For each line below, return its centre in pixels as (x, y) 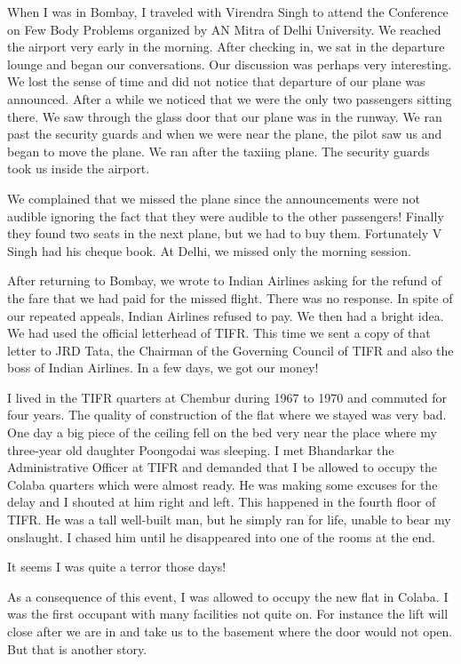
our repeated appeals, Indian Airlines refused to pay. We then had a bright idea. (226, 315)
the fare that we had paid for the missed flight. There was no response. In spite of (230, 297)
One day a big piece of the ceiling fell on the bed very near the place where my (222, 432)
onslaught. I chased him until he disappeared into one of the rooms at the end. (221, 536)
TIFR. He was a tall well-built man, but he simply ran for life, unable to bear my (229, 520)
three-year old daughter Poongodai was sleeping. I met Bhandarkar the (201, 449)
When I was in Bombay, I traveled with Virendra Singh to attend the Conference (228, 12)
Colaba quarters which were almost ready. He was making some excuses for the (223, 484)
